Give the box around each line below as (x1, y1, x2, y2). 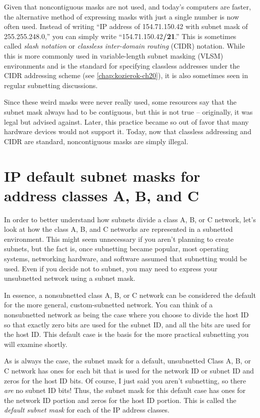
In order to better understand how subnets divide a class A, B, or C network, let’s (4, 214, 256, 224)
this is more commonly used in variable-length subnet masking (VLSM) (4, 50, 223, 61)
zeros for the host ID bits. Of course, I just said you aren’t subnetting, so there (4, 375, 246, 385)
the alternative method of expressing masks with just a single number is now (4, 11, 239, 22)
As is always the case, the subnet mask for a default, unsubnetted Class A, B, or (4, 355, 251, 366)
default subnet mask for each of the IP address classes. (4, 404, 169, 415)
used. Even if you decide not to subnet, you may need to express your (4, 263, 217, 273)
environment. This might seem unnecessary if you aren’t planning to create (4, 233, 234, 244)
